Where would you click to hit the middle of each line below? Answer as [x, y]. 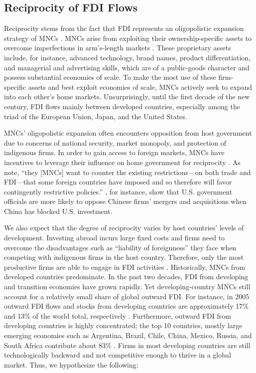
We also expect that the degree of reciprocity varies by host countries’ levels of [124, 228]
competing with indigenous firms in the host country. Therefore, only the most [124, 257]
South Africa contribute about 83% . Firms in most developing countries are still [127, 345]
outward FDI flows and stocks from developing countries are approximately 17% [126, 306]
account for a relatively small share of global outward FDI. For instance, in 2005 [127, 296]
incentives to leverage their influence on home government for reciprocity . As [122, 162]
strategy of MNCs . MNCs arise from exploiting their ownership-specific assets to [128, 38]
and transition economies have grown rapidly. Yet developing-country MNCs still [127, 286]
